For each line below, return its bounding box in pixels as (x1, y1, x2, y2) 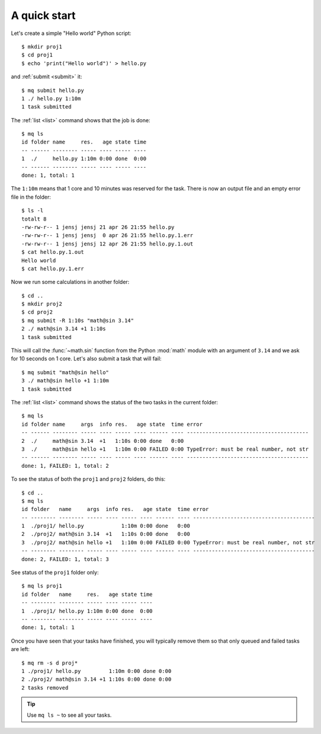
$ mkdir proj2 (21, 301, 62, 308)
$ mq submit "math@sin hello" (21, 369, 110, 376)
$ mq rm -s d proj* (21, 659, 78, 666)
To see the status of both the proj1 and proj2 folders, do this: (11, 475, 166, 483)
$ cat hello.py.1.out (21, 249, 84, 256)
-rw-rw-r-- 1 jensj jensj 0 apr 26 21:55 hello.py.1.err (21, 232, 194, 239)
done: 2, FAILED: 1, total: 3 (21, 556, 110, 563)
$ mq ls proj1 (21, 583, 62, 589)
